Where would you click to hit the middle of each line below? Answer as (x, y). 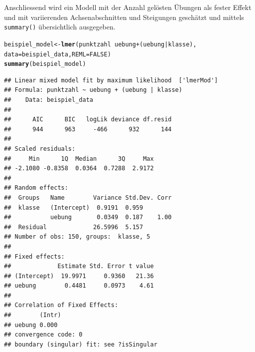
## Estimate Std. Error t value (79, 266)
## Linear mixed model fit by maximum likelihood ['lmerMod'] (111, 80)
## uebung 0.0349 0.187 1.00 (88, 217)
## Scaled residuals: (40, 149)
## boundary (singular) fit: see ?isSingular (81, 344)
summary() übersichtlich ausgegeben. (60, 27)
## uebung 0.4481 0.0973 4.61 (79, 286)
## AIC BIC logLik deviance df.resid (88, 120)
